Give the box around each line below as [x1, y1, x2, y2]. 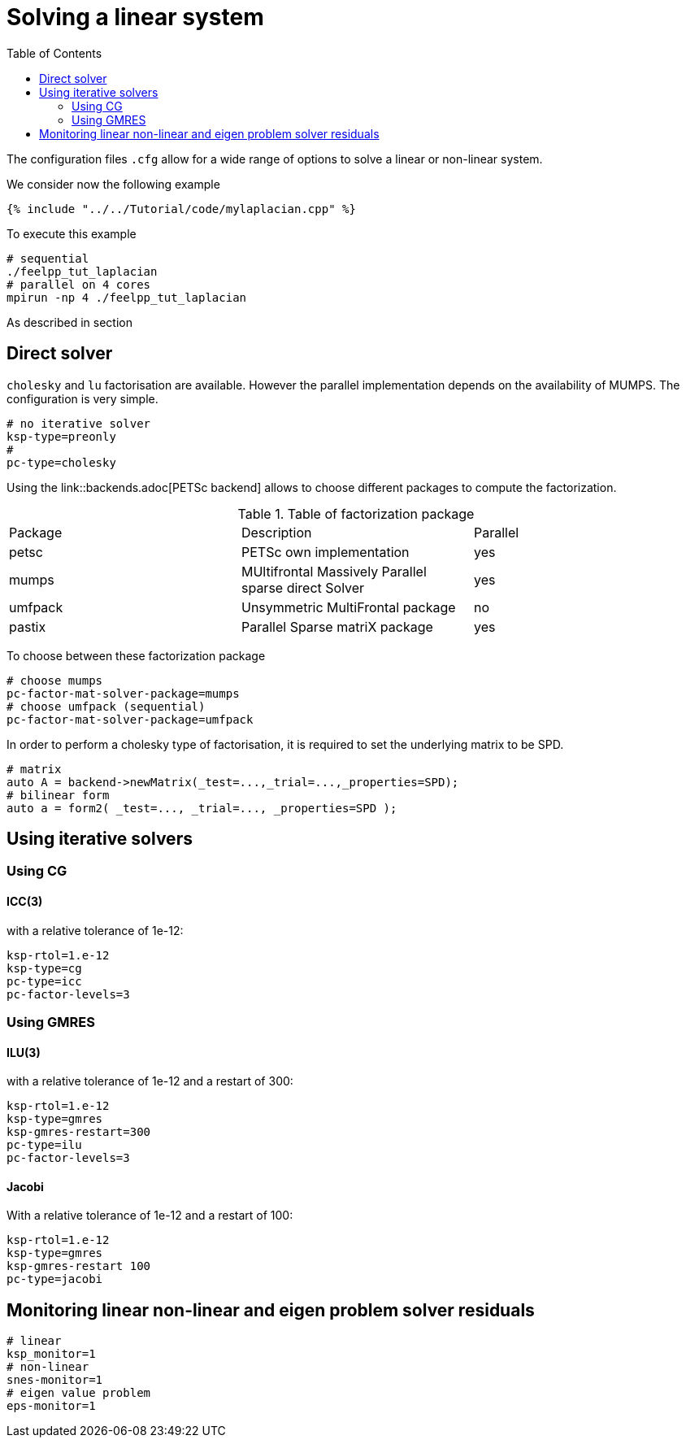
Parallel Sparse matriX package [241, 618, 433, 635]
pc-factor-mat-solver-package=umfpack [7, 712, 254, 726]
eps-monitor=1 [7, 1399, 96, 1413]
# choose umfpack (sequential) [7, 699, 206, 713]
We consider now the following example [7, 176, 220, 191]
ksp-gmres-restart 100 [7, 1259, 151, 1273]
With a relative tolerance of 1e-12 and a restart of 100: [7, 1208, 293, 1223]
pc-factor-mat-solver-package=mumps [7, 686, 240, 700]
